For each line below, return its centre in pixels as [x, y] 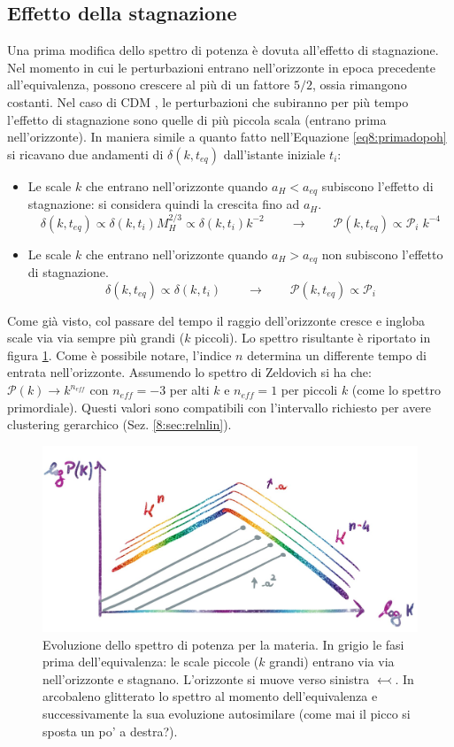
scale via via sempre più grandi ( [96, 338]
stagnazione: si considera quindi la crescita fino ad [164, 204]
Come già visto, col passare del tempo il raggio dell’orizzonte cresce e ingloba [216, 320]
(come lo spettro [396, 390]
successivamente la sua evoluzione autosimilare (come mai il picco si [227, 713]
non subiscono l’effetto [382, 254]
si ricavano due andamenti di [85, 154]
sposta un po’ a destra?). [110, 731]
